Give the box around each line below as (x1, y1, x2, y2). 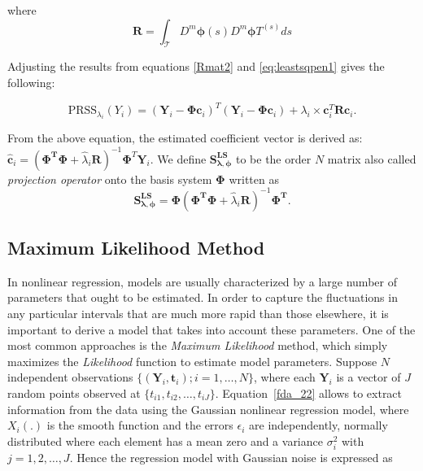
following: (7, 73, 55, 90)
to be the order (235, 150, 312, 167)
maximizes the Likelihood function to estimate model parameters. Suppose (7, 352, 377, 369)
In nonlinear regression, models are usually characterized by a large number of (7, 273, 397, 290)
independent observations (7, 369, 133, 386)
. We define (150, 150, 207, 167)
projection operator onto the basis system (7, 170, 212, 187)
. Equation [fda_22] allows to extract (215, 385, 403, 402)
